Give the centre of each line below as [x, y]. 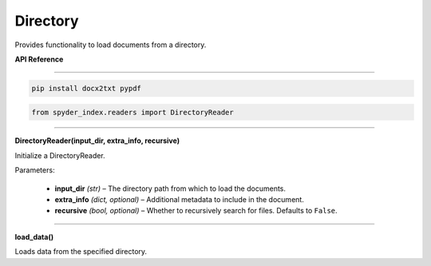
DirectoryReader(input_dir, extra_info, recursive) [97, 141]
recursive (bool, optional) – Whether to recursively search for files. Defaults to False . [196, 211]
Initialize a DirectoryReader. [60, 155]
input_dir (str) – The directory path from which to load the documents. [170, 189]
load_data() [34, 236]
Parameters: [35, 170]
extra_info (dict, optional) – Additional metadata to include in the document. [180, 200]
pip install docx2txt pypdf [86, 88]
